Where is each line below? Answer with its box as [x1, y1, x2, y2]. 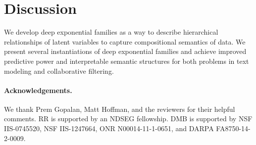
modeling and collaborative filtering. [4, 65, 114, 76]
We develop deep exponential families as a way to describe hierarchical [4, 27, 218, 37]
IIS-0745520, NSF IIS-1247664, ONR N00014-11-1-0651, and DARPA [4, 123, 214, 134]
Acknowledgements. [4, 85, 72, 95]
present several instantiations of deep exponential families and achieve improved [4, 46, 247, 56]
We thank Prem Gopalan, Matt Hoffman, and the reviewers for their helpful [4, 103, 235, 114]
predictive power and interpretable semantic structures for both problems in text [4, 55, 249, 66]
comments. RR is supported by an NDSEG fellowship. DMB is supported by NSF [4, 113, 253, 124]
